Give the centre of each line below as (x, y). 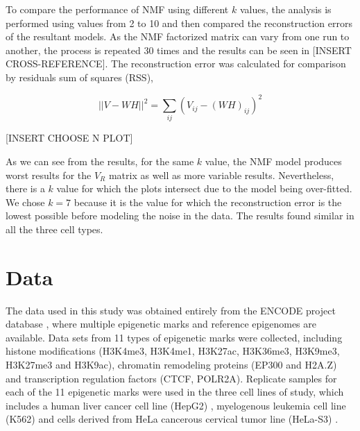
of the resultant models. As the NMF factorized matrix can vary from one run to (178, 36)
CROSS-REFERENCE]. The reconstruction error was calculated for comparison (176, 64)
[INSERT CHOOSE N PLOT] (69, 138)
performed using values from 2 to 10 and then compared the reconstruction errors (179, 23)
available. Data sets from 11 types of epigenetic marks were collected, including (174, 337)
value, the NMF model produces (273, 161)
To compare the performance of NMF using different (117, 9)
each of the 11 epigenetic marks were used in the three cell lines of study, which (175, 392)
